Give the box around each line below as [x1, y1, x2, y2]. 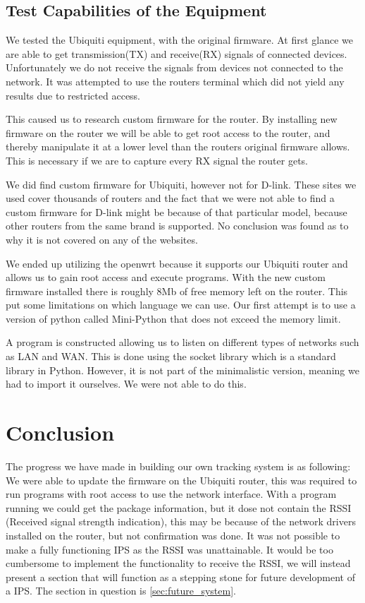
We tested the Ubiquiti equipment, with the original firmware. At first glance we [6, 32, 354, 47]
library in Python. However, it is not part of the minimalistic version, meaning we [6, 362, 359, 377]
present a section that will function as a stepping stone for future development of [6, 569, 355, 584]
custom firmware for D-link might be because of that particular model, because [6, 204, 347, 219]
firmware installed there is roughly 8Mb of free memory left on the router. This [6, 283, 348, 298]
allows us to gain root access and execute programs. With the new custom [6, 270, 326, 285]
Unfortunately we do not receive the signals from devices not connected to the [6, 60, 343, 75]
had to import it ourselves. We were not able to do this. [6, 376, 247, 391]
